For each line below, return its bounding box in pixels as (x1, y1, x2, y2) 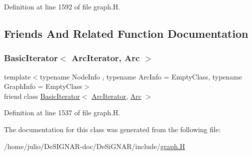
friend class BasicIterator (4, 90, 80, 101)
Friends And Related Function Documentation (4, 25, 249, 41)
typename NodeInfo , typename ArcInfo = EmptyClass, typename (40, 71, 242, 81)
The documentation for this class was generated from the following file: (4, 124, 221, 134)
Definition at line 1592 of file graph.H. (4, 1, 121, 11)
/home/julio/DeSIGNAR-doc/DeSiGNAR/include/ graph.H (4, 141, 185, 151)
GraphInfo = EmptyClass (4, 81, 82, 91)
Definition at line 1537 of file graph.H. (4, 107, 121, 118)
